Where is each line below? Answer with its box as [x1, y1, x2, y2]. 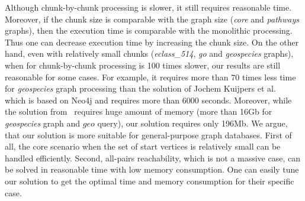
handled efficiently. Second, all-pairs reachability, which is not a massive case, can [5, 151, 300, 164]
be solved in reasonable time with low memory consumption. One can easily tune [5, 163, 299, 176]
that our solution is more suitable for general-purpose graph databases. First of [5, 128, 292, 141]
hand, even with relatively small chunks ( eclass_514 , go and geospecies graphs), [5, 47, 294, 60]
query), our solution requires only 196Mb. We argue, [97, 116, 288, 129]
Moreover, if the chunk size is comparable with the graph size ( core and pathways [5, 12, 299, 25]
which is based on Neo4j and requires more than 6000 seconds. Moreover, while [5, 93, 292, 106]
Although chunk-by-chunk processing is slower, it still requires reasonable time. [5, 1, 292, 13]
